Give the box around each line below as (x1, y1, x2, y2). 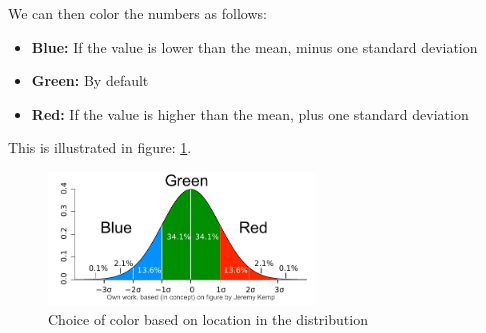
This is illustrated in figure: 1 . (8, 137, 192, 158)
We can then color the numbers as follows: (8, 3, 267, 23)
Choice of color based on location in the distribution (48, 309, 368, 330)
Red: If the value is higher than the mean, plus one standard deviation (31, 103, 469, 124)
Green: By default (31, 70, 149, 91)
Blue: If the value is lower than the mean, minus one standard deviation (31, 36, 478, 57)
